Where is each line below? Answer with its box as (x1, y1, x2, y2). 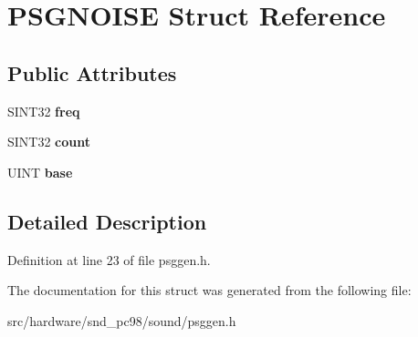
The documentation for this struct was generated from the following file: (7, 281, 412, 300)
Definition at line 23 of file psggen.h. (7, 250, 211, 269)
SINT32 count (7, 132, 91, 151)
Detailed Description (7, 207, 207, 235)
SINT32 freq (7, 101, 80, 120)
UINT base (7, 162, 73, 181)
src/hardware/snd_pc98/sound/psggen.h (7, 311, 236, 330)
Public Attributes (7, 58, 177, 87)
